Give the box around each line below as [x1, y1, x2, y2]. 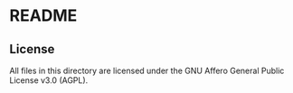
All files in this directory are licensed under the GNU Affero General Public [9, 65, 285, 76]
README [9, 5, 78, 26]
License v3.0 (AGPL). [9, 75, 89, 86]
